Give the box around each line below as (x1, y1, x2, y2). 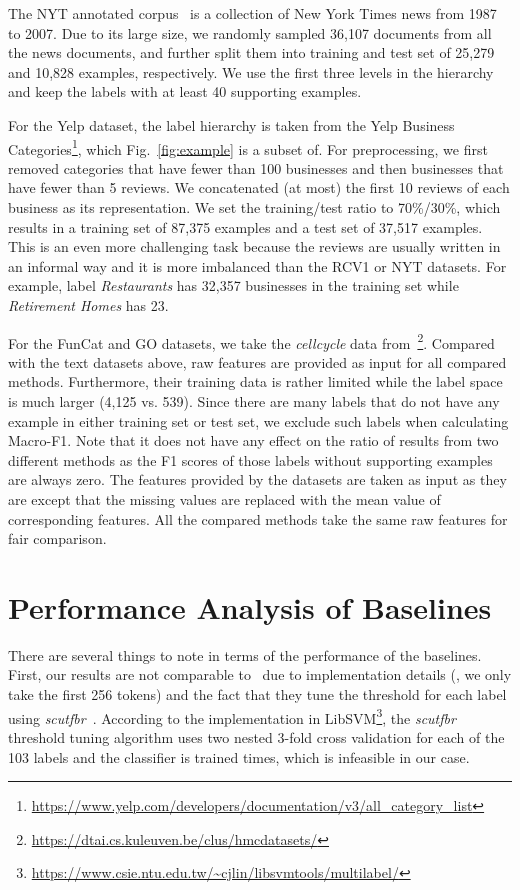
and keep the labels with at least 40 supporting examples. (8, 81, 362, 102)
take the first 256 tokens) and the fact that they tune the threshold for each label (8, 684, 507, 705)
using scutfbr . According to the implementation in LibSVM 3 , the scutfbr (8, 704, 456, 728)
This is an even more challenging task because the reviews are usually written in (8, 236, 501, 257)
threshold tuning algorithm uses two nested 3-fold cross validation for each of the (8, 726, 505, 747)
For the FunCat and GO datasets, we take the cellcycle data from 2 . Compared (8, 329, 495, 353)
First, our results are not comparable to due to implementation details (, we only (8, 664, 512, 685)
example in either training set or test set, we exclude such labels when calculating (8, 410, 509, 431)
